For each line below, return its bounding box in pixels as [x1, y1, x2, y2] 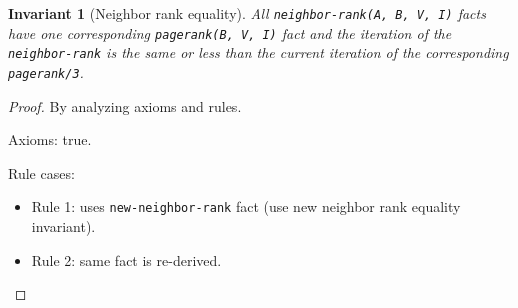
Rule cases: [8, 162, 75, 183]
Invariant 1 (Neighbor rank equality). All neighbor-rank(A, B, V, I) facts [8, 3, 486, 23]
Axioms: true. [8, 129, 92, 150]
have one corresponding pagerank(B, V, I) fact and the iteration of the [8, 22, 452, 43]
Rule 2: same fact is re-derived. [31, 249, 222, 270]
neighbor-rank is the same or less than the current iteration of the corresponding [8, 42, 509, 63]
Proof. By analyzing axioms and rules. [8, 95, 242, 116]
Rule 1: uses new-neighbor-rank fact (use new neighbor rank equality [31, 196, 461, 217]
